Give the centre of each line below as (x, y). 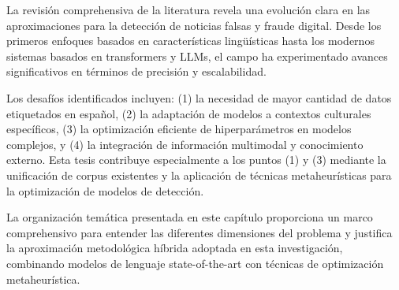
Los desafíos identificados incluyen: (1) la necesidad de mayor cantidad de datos (199, 97)
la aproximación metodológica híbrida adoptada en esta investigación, (175, 248)
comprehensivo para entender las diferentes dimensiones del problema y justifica (199, 232)
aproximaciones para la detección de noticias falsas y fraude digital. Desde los (194, 25)
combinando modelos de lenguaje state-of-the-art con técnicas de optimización (195, 263)
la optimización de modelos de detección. (105, 190)
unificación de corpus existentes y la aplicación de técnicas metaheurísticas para (199, 175)
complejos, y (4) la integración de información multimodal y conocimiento (185, 144)
